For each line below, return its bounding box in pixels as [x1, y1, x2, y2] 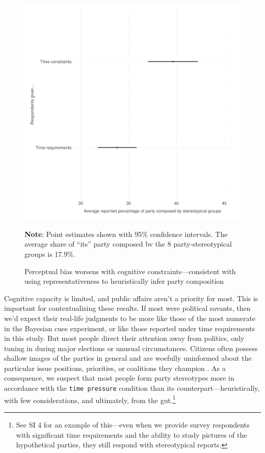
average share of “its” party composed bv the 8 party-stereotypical [24, 238, 232, 249]
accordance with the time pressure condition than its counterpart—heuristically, [4, 383, 260, 393]
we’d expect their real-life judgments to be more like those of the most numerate [4, 312, 256, 323]
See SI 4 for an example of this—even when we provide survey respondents [16, 419, 250, 430]
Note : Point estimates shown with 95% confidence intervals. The [24, 228, 228, 239]
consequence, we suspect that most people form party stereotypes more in [4, 372, 234, 383]
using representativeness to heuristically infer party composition [24, 276, 224, 286]
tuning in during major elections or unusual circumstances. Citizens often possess [4, 342, 258, 353]
